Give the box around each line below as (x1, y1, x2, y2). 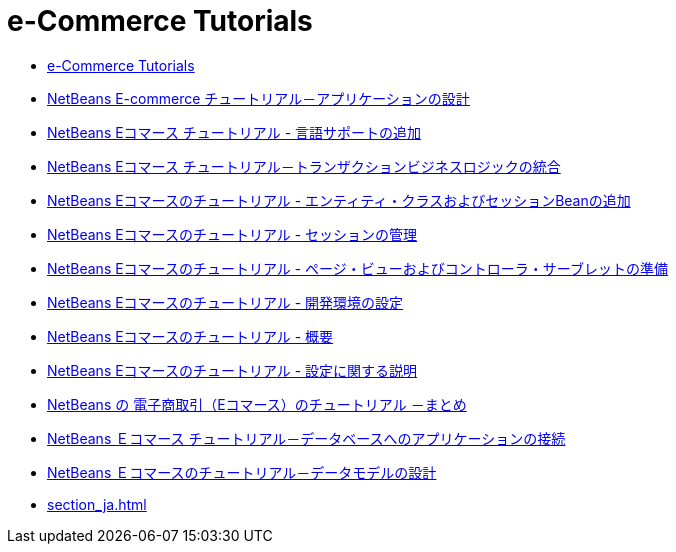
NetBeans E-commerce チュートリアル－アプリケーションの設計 (47, 89, 470, 107)
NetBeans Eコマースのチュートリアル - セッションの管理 (47, 225, 418, 243)
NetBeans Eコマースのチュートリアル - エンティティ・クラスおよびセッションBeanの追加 (47, 191, 631, 209)
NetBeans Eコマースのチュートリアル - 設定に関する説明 (47, 361, 418, 379)
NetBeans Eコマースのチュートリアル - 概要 (47, 327, 334, 345)
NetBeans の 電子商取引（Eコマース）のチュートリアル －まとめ (47, 395, 467, 413)
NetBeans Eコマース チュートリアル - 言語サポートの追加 (47, 123, 422, 141)
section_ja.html (47, 495, 147, 513)
